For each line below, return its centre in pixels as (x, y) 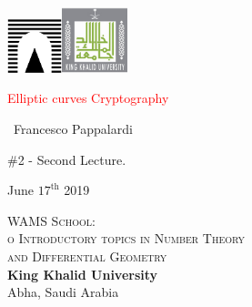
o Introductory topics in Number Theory (126, 238)
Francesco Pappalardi (73, 128)
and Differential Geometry (87, 256)
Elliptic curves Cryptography (88, 98)
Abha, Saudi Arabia (63, 292)
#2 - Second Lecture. (67, 159)
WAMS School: (51, 220)
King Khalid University (83, 274)
